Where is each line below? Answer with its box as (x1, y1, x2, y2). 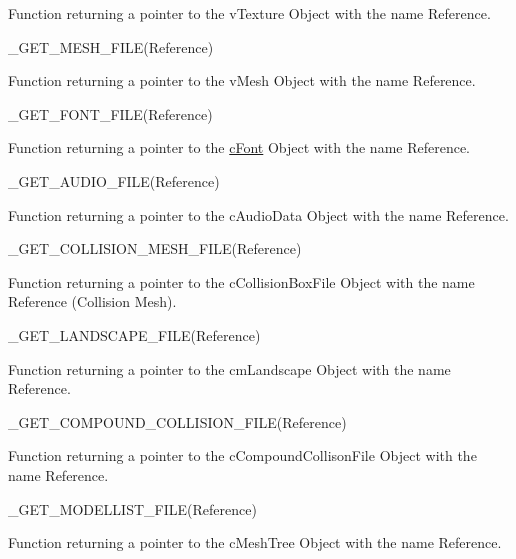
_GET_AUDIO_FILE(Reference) (8, 170, 220, 191)
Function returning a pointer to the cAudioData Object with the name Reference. (8, 204, 509, 225)
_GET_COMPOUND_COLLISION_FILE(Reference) (8, 411, 347, 432)
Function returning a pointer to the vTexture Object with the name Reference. (8, 3, 491, 23)
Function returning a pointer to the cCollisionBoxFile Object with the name (8, 271, 475, 292)
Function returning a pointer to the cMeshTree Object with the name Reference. (8, 532, 502, 553)
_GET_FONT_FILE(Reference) (8, 103, 213, 124)
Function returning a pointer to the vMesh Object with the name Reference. (8, 70, 476, 91)
